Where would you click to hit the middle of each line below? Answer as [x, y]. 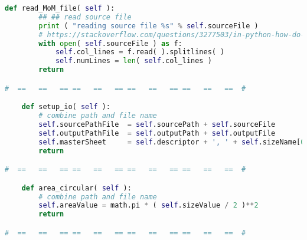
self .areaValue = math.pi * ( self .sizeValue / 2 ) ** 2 [148, 206]
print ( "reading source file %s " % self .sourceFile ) [148, 26]
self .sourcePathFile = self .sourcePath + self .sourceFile [157, 124]
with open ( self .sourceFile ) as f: [110, 43]
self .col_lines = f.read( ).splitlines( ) [140, 52]
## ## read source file [85, 17]
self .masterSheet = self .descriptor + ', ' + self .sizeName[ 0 [172, 142]
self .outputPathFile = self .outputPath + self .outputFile [157, 133]
